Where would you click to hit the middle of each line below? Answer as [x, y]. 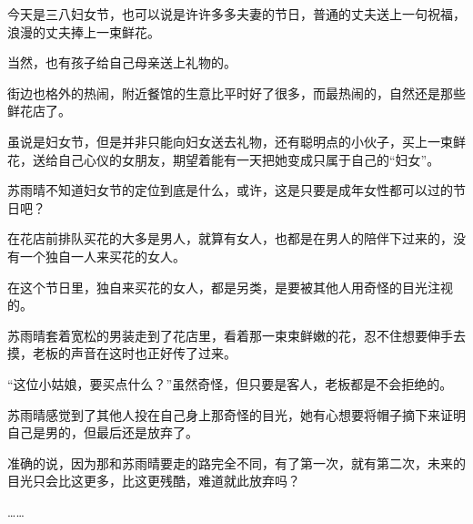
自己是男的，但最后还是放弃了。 [103, 432]
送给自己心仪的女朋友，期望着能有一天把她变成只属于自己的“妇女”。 [236, 159]
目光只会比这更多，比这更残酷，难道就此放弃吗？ [154, 481]
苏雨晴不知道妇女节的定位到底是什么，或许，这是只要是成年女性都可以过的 [230, 190]
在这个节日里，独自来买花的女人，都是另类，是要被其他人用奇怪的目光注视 [230, 287]
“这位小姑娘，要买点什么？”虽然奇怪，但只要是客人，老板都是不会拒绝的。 [230, 383]
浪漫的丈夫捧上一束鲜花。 [84, 31]
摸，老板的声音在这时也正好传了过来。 [122, 353]
